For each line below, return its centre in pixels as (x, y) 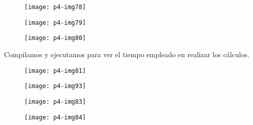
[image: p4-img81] (55, 71)
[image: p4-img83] (55, 101)
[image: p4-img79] (55, 23)
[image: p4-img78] (55, 7)
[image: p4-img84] (55, 117)
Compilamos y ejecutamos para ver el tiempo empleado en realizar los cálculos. (127, 54)
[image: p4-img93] (55, 86)
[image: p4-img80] (55, 38)
